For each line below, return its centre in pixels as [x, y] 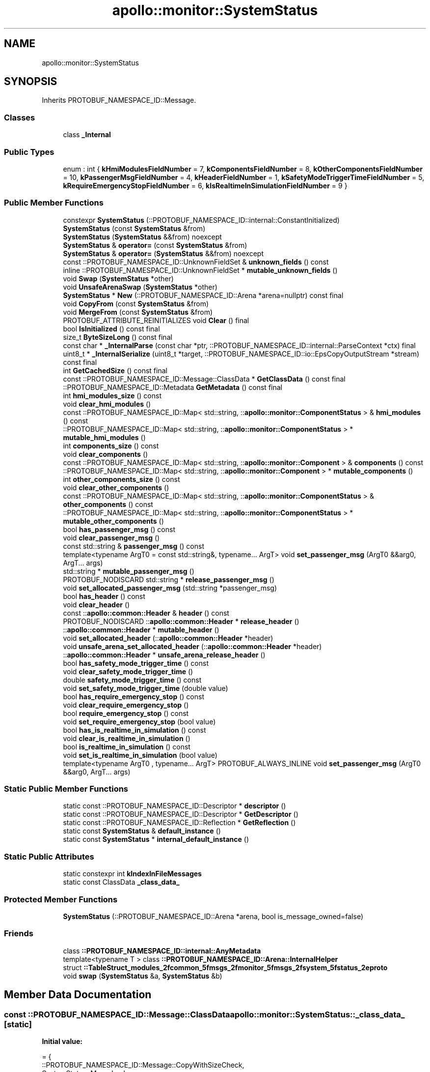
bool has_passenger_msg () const [119, 529]
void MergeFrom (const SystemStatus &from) [138, 312]
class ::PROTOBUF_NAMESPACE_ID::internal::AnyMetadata [162, 951]
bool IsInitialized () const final [111, 328]
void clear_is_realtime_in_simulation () [127, 738]
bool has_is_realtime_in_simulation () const [134, 730]
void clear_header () [96, 604]
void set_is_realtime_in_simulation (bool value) [140, 755]
